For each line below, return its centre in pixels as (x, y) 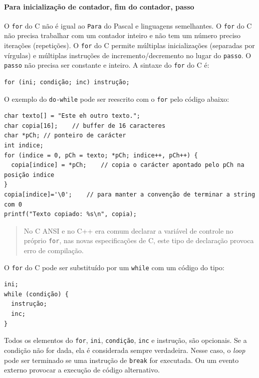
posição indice (29, 175)
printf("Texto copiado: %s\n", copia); (70, 214)
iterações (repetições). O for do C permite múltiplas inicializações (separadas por (129, 45)
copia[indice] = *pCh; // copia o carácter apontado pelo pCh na (128, 165)
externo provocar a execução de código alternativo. (82, 370)
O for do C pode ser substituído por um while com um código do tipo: (114, 267)
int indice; (24, 146)
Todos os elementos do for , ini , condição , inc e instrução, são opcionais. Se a (125, 340)
